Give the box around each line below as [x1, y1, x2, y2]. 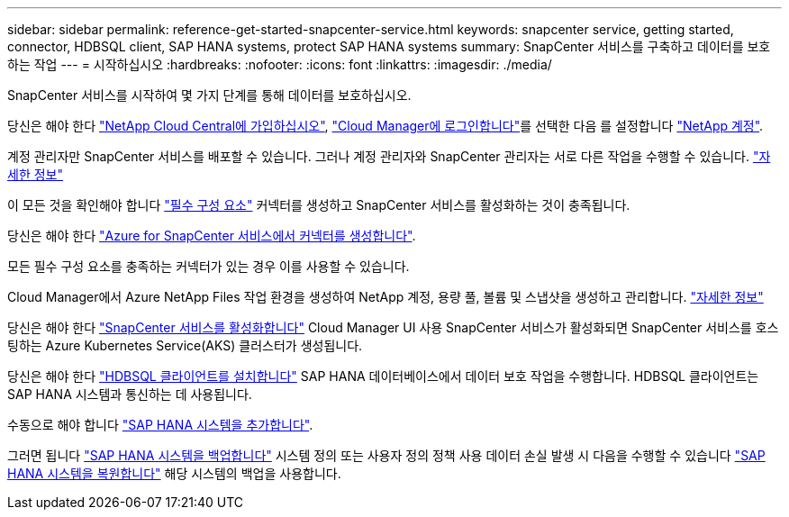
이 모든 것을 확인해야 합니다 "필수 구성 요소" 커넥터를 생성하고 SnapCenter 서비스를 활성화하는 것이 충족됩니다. [7, 197, 630, 213]
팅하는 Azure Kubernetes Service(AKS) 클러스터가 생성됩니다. [7, 338, 363, 353]
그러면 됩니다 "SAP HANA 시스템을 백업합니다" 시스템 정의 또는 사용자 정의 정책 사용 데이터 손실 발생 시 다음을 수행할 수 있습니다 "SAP [7, 448, 766, 463]
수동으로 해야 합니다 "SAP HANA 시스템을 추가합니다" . [7, 417, 313, 432]
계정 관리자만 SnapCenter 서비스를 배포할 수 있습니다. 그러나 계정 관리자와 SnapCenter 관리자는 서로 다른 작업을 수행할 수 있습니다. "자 [7, 149, 771, 164]
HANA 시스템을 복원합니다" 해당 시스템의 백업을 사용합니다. [7, 466, 341, 481]
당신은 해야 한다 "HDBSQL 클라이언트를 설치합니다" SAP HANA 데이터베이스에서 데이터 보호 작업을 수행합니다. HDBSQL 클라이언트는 [7, 368, 759, 384]
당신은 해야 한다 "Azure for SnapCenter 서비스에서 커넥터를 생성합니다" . [7, 228, 416, 243]
